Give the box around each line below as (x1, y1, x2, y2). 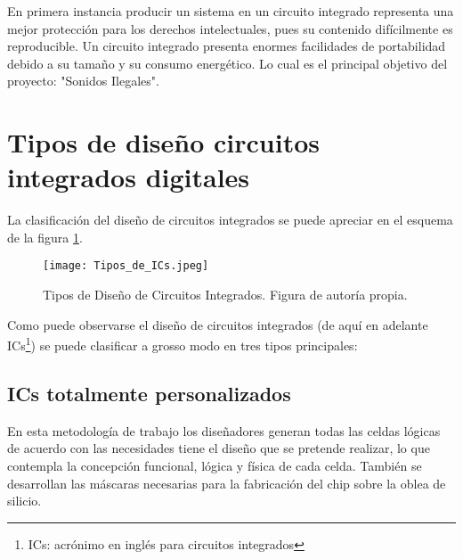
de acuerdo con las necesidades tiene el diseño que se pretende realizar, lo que (7, 439, 430, 457)
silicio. (7, 491, 42, 510)
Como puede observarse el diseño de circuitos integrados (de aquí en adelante (7, 315, 428, 333)
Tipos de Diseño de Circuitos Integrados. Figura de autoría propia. (43, 285, 408, 304)
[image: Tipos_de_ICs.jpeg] (43, 259, 209, 273)
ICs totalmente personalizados (7, 379, 291, 407)
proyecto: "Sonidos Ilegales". (7, 71, 159, 90)
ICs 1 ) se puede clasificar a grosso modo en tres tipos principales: (7, 333, 358, 354)
